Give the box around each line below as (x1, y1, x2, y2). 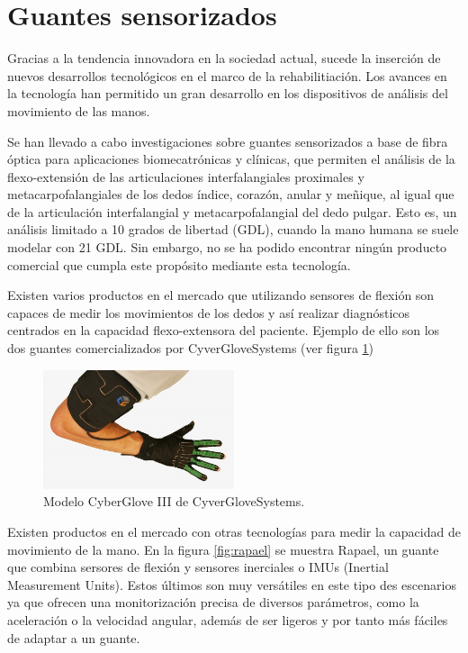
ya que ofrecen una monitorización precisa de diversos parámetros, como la (7, 593, 419, 612)
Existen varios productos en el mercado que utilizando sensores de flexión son (7, 286, 435, 304)
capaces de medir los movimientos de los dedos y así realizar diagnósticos (7, 303, 410, 322)
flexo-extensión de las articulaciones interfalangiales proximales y (7, 167, 364, 186)
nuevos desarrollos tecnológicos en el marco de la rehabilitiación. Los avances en (7, 66, 447, 85)
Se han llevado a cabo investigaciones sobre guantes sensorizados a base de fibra (7, 132, 448, 150)
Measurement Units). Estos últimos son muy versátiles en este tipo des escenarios (7, 575, 456, 594)
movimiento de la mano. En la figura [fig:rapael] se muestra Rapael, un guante (7, 540, 439, 558)
